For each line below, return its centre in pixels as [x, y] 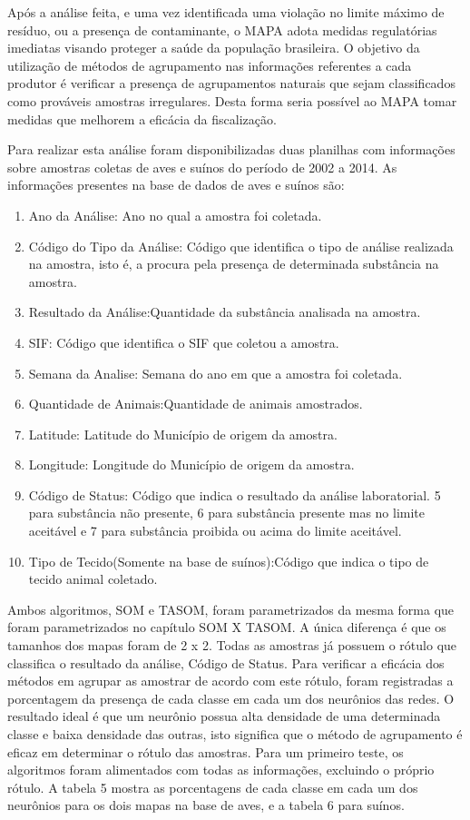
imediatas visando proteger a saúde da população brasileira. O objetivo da [214, 48]
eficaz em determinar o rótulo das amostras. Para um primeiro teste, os [206, 751]
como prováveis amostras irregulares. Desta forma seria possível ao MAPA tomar [232, 100]
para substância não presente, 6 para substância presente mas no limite [227, 513]
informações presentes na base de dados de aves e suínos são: [176, 185]
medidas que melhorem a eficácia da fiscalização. [142, 119]
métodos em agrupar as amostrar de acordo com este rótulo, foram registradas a [230, 681]
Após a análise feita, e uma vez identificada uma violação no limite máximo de [226, 12]
